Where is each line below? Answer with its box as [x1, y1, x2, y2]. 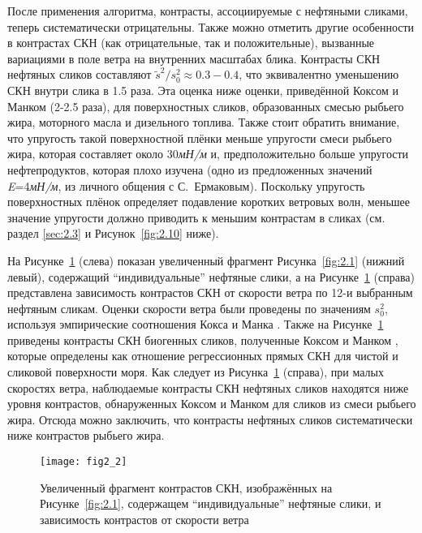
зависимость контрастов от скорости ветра [40, 510, 249, 527]
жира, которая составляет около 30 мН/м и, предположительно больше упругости [7, 145, 409, 162]
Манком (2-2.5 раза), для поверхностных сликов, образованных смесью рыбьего [7, 97, 404, 114]
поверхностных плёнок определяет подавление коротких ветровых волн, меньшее [7, 193, 411, 210]
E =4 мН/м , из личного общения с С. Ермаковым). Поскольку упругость [7, 177, 365, 194]
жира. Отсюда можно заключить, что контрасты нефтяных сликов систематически [7, 410, 413, 428]
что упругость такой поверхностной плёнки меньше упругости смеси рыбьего [7, 129, 392, 146]
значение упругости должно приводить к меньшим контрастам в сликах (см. [7, 208, 385, 226]
